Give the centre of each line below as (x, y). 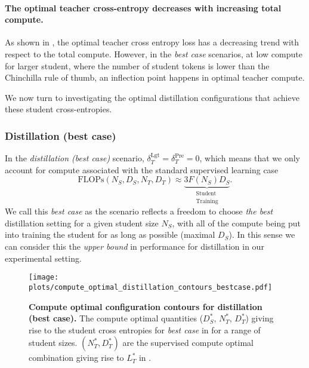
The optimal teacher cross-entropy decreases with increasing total (143, 7)
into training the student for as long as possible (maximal (110, 234)
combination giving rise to (76, 358)
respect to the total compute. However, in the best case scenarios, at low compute (154, 53)
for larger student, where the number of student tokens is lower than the (137, 65)
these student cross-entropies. (58, 109)
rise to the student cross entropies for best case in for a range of (145, 329)
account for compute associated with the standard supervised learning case (142, 169)
